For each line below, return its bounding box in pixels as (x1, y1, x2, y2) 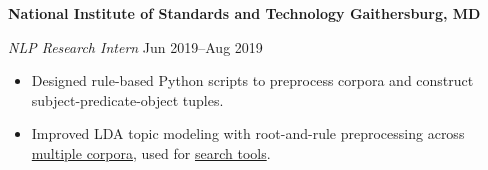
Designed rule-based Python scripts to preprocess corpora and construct (31, 70, 474, 91)
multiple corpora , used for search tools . (31, 142, 271, 163)
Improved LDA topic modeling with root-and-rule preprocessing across (31, 123, 465, 144)
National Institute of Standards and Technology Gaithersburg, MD (8, 3, 481, 23)
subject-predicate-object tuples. (31, 89, 224, 110)
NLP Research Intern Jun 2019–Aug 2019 (8, 36, 263, 57)
